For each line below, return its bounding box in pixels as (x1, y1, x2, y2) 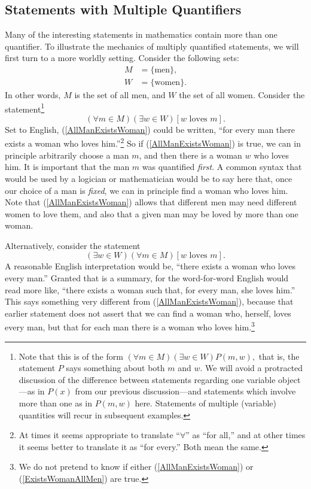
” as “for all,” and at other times (185, 429, 306, 441)
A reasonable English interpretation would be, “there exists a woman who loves (5, 260, 296, 272)
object (278, 373, 301, 385)
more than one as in (19, 397, 93, 409)
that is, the (258, 350, 300, 362)
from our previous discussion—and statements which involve (75, 385, 296, 397)
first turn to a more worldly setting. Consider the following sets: (5, 51, 239, 64)
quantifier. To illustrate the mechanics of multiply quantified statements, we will (5, 40, 299, 52)
